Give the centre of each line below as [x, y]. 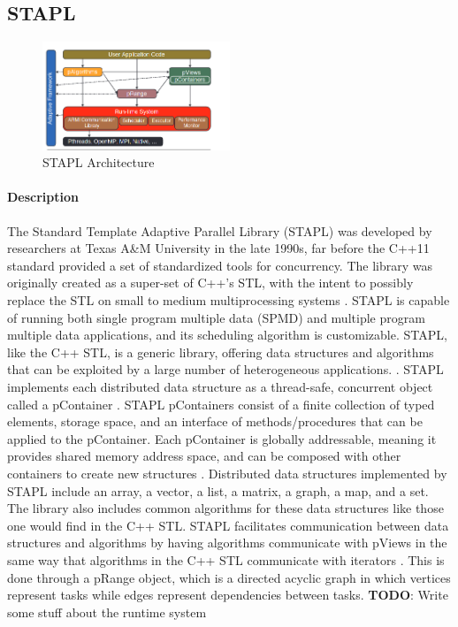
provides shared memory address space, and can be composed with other [204, 456]
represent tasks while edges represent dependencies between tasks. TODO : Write [228, 595]
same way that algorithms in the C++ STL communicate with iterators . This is [226, 559]
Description [43, 197]
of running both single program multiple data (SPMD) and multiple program [216, 317]
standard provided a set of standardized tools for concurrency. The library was [220, 265]
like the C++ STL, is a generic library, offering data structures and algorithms [221, 352]
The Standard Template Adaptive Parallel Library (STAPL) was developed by [220, 230]
